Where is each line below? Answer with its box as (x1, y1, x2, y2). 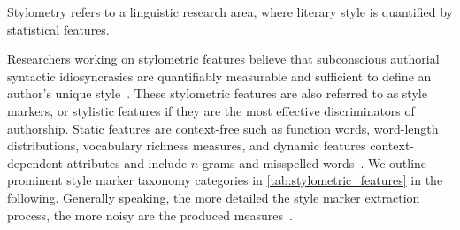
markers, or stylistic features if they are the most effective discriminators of (7, 101, 415, 119)
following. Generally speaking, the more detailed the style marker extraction (7, 188, 420, 206)
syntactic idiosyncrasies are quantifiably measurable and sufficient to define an (7, 66, 432, 85)
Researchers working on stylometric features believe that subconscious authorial (7, 50, 440, 68)
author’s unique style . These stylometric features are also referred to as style (7, 84, 427, 103)
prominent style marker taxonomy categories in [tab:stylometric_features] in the (7, 171, 443, 189)
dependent (7, 153, 64, 172)
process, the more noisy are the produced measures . (7, 205, 293, 224)
